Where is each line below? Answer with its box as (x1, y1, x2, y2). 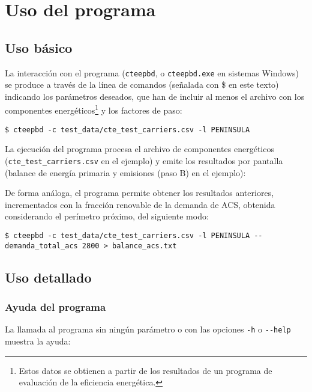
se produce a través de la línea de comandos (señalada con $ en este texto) (5, 78, 279, 91)
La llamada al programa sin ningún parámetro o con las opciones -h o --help (5, 323, 291, 335)
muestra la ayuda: (5, 334, 71, 347)
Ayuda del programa (5, 299, 106, 314)
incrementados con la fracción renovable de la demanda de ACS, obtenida (5, 198, 275, 210)
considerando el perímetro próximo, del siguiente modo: (5, 210, 209, 222)
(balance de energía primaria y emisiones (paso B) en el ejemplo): (5, 166, 246, 179)
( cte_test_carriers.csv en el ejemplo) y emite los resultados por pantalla (5, 154, 283, 167)
